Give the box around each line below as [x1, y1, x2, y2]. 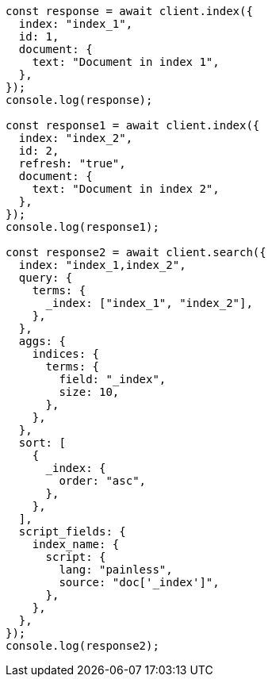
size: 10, [59, 386, 120, 398]
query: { [18, 271, 73, 284]
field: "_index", [59, 373, 167, 386]
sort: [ [18, 436, 66, 449]
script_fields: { [18, 525, 126, 538]
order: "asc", [59, 474, 147, 487]
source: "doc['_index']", [59, 576, 220, 589]
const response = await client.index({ [6, 5, 253, 17]
